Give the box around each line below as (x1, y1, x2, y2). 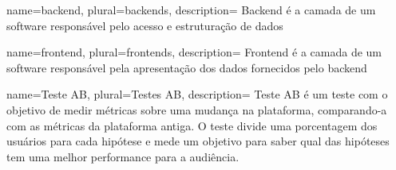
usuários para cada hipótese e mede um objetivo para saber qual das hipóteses (6, 133, 390, 149)
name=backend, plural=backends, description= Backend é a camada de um (6, 2, 376, 17)
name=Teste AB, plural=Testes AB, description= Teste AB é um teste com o (6, 86, 388, 102)
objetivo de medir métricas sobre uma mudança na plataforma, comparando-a (6, 101, 387, 118)
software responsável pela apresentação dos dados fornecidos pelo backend (6, 59, 367, 75)
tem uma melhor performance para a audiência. (6, 148, 240, 164)
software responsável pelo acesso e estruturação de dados (6, 17, 283, 33)
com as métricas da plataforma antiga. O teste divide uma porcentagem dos (6, 117, 378, 133)
